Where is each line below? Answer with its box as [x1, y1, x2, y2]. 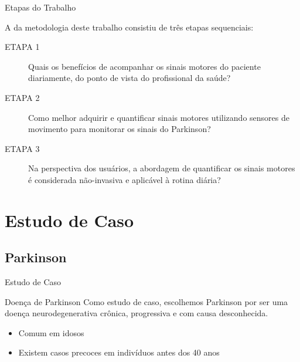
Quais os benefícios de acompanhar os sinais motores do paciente [28, 60, 261, 72]
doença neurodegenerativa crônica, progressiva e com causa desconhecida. [5, 307, 268, 319]
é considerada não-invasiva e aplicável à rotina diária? [28, 173, 221, 185]
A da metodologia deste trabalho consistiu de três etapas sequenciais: [5, 21, 254, 33]
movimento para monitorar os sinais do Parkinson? [28, 123, 211, 135]
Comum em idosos [18, 326, 84, 339]
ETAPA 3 [5, 142, 40, 154]
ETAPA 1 [5, 40, 40, 53]
